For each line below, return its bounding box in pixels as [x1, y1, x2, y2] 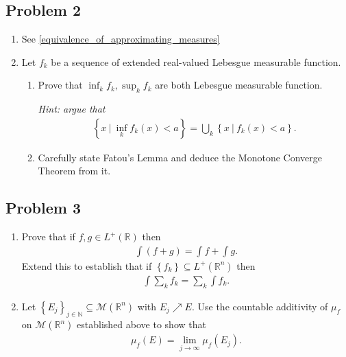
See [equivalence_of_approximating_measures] [21, 32, 220, 46]
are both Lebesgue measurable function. [155, 78, 323, 92]
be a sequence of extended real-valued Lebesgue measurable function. [51, 54, 341, 69]
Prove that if [21, 229, 75, 244]
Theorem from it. [38, 163, 111, 178]
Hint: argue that [38, 102, 106, 116]
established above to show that [77, 317, 206, 332]
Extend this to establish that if [21, 258, 152, 273]
